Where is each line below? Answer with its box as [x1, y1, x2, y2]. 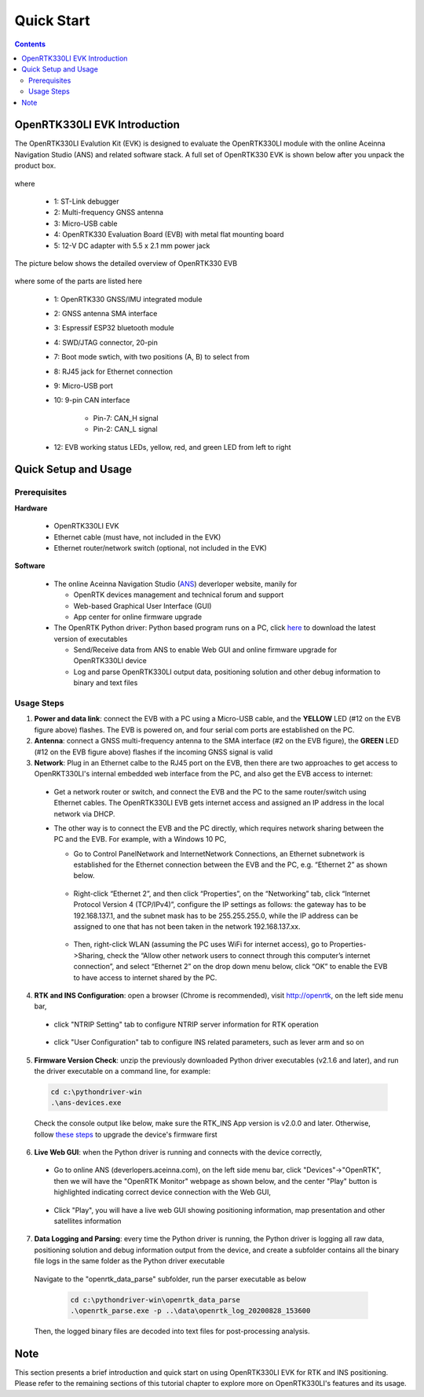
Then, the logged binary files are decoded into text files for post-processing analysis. [34, 1326, 310, 1336]
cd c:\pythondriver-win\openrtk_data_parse [70, 1295, 241, 1304]
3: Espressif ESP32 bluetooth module [53, 323, 174, 333]
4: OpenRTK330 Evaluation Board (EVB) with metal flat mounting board [53, 230, 284, 239]
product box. [14, 161, 57, 171]
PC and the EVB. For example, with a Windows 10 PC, [53, 835, 227, 844]
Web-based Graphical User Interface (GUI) [73, 601, 212, 610]
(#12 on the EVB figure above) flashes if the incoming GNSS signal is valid [34, 747, 273, 757]
